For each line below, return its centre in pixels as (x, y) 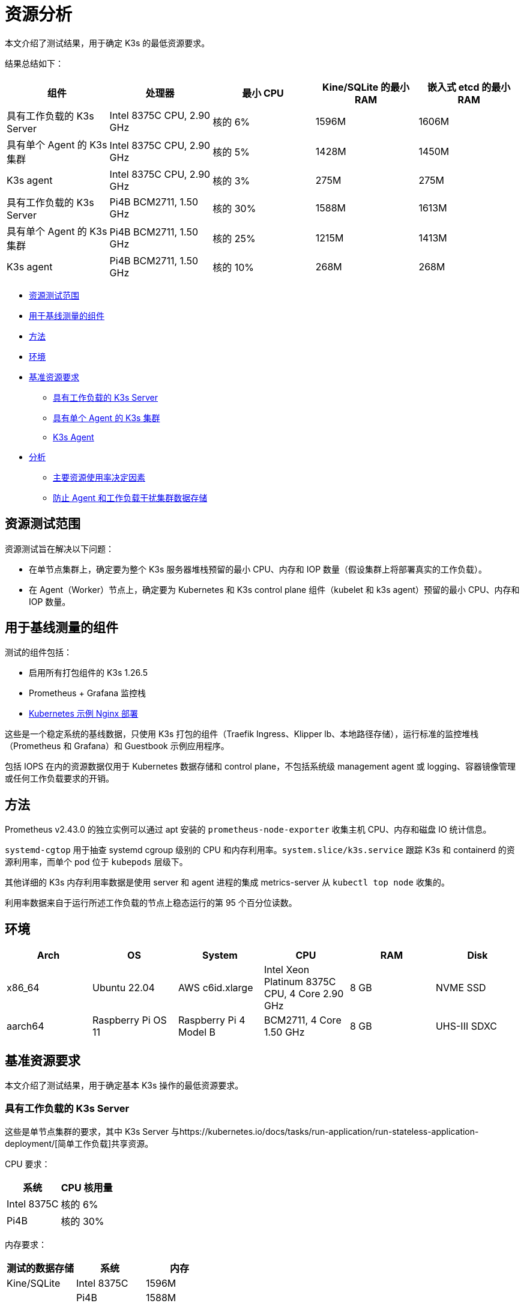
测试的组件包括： (38, 652)
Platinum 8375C (300, 982)
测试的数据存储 (41, 1268)
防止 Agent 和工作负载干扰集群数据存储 (130, 497)
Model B (197, 1032)
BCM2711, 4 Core (303, 1020)
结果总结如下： (34, 63)
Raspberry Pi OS (129, 1020)
